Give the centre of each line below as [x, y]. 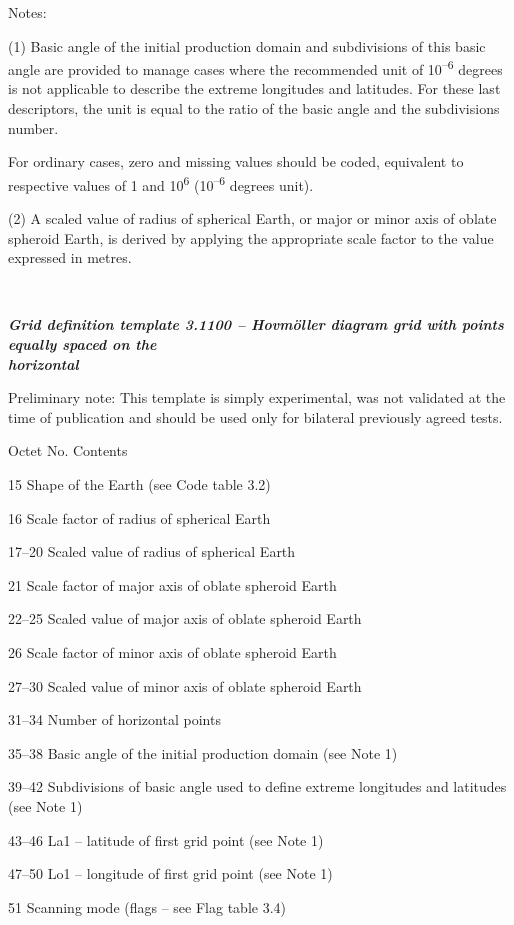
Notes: [27, 12]
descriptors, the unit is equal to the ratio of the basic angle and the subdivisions [254, 108]
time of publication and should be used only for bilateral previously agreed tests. [255, 416]
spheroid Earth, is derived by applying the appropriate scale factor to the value [251, 237]
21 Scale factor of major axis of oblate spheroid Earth [172, 584]
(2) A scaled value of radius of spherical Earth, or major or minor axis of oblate [252, 218]
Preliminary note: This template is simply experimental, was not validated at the [257, 397]
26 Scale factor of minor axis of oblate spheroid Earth [172, 651]
